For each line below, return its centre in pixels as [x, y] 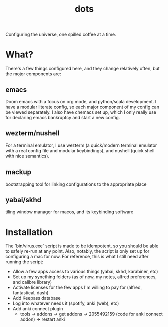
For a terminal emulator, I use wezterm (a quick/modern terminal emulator [81, 145]
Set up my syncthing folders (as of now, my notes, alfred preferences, [85, 277]
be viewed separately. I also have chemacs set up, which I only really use [81, 112]
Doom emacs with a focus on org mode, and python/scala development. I [81, 101]
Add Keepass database [37, 298]
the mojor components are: [33, 74]
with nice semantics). [27, 156]
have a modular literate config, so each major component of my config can [82, 107]
